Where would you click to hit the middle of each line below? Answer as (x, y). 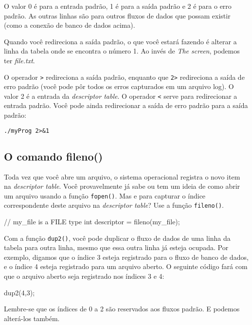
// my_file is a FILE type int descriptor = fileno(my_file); (92, 222)
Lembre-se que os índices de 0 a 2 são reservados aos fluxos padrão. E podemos (122, 309)
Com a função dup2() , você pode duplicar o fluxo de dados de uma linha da (117, 238)
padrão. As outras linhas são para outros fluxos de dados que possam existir (117, 15)
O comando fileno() (54, 156)
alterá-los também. (32, 318)
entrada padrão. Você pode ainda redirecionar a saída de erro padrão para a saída (126, 105)
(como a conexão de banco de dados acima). (70, 25)
